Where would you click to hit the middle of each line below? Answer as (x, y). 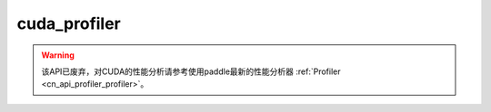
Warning (58, 55)
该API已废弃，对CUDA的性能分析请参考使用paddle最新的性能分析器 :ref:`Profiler (191, 71)
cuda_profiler (69, 23)
